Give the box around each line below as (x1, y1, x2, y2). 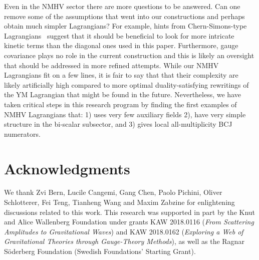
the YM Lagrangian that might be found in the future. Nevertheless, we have (4, 89, 241, 100)
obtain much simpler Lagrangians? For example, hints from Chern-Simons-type (4, 21, 247, 31)
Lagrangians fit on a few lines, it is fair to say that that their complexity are (4, 70, 238, 80)
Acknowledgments (4, 158, 130, 178)
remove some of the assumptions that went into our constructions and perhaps (4, 11, 245, 21)
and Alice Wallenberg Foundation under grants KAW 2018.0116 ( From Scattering (4, 216, 254, 227)
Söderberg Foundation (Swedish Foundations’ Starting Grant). (4, 246, 196, 256)
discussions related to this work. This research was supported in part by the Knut (4, 206, 255, 217)
